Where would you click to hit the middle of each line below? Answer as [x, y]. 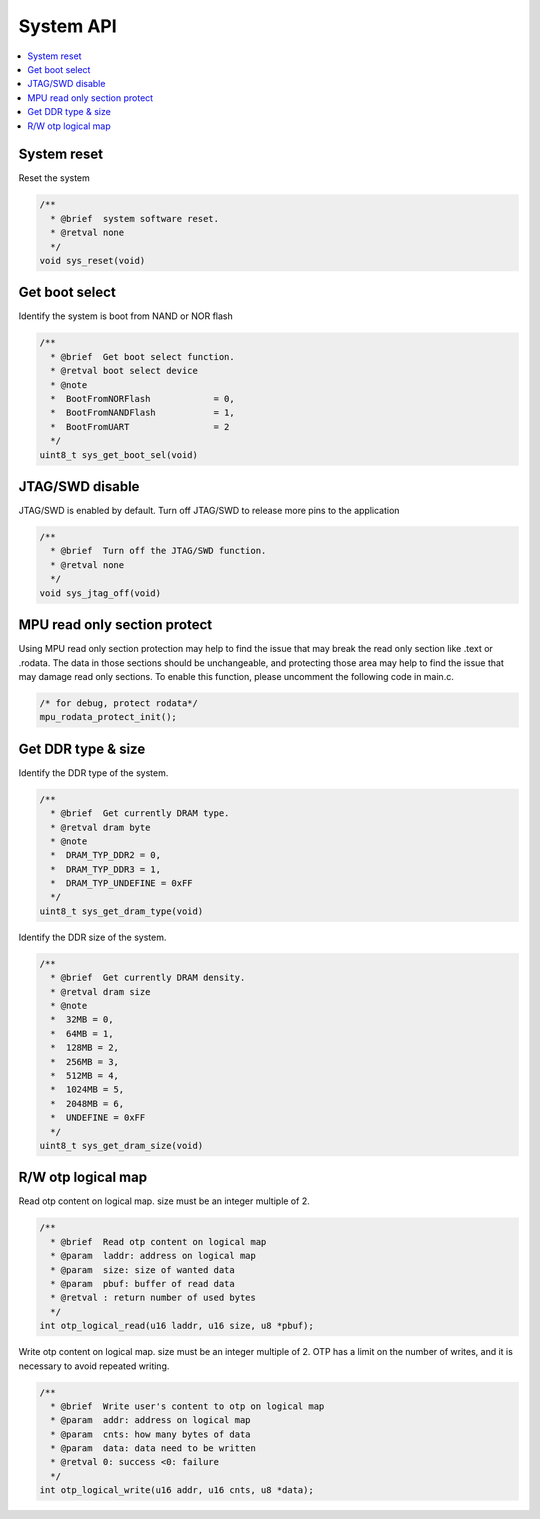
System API [67, 26]
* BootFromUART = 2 [140, 426]
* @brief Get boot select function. [142, 356]
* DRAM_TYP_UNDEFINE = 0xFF [122, 883]
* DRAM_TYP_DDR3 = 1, [106, 869]
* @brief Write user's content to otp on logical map [187, 1406]
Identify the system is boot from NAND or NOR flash [126, 316]
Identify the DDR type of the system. [93, 772]
